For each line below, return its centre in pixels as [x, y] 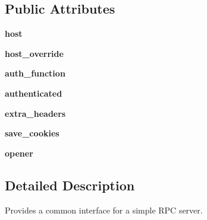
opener [19, 153]
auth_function [35, 73]
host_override [34, 53]
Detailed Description [70, 185]
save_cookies [32, 133]
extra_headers [35, 113]
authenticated [34, 93]
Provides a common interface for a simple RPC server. [104, 210]
